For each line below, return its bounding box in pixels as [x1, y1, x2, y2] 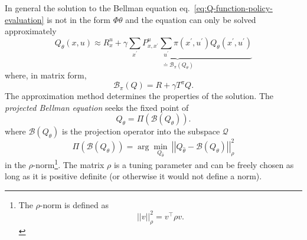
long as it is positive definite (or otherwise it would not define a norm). [5, 170, 262, 182]
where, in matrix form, [5, 69, 87, 81]
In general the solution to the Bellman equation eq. [5, 2, 190, 14]
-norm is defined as [40, 198, 109, 211]
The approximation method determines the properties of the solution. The [5, 90, 274, 102]
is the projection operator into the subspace [61, 125, 220, 137]
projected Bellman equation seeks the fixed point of [5, 101, 189, 113]
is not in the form [47, 13, 111, 25]
